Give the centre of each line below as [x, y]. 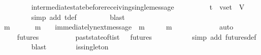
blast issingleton [70, 47]
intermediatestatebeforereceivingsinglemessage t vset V [138, 7]
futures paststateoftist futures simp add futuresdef [137, 36]
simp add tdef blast [78, 17]
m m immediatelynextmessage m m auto [119, 27]
